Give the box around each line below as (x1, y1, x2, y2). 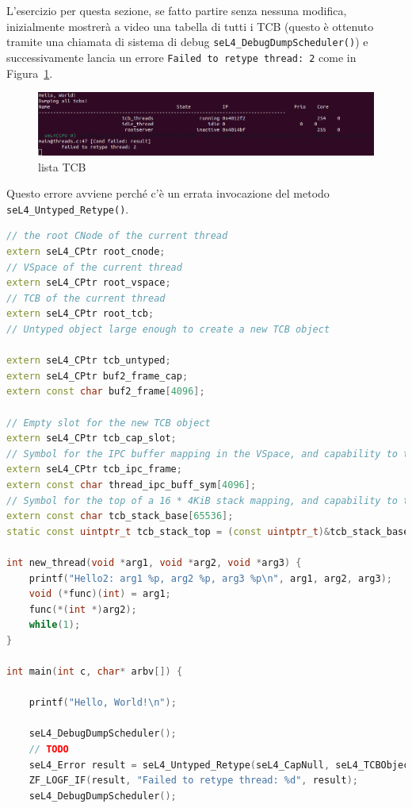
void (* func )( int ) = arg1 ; (29, 588, 171, 600)
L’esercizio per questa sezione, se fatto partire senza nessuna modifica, (6, 2, 347, 18)
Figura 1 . (6, 64, 53, 81)
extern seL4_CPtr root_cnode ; (6, 246, 166, 258)
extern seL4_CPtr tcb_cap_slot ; (6, 433, 177, 444)
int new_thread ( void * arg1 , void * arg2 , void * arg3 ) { (6, 556, 302, 568)
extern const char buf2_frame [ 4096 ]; (6, 386, 205, 398)
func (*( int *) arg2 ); (29, 603, 137, 615)
